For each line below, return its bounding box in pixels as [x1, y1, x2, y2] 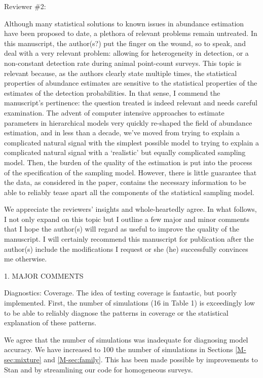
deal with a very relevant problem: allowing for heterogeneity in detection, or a [4, 48, 249, 58]
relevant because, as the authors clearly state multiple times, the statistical [4, 67, 237, 78]
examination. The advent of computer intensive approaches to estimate [4, 107, 224, 118]
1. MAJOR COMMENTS [4, 270, 84, 281]
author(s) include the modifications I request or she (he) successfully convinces [4, 243, 248, 254]
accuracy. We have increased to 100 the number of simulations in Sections [4, 344, 233, 355]
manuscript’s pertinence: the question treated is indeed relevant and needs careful [4, 97, 257, 108]
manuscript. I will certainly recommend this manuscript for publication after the [4, 234, 254, 244]
